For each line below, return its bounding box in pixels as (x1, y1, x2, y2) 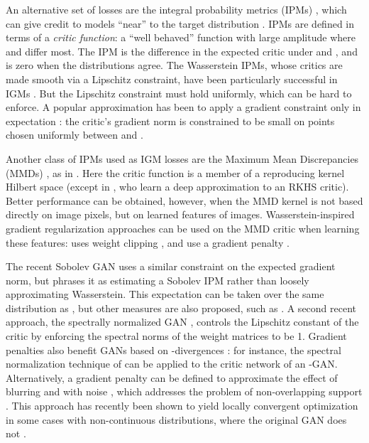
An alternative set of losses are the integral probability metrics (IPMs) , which (6, 2, 347, 16)
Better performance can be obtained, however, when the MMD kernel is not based (6, 193, 363, 208)
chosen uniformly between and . (6, 127, 143, 142)
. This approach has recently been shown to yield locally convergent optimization (6, 398, 358, 413)
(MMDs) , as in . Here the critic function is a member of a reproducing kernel (6, 165, 345, 180)
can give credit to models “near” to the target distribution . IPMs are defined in (6, 16, 355, 31)
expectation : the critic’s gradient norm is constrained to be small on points (6, 113, 335, 128)
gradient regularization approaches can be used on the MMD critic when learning (6, 220, 360, 235)
